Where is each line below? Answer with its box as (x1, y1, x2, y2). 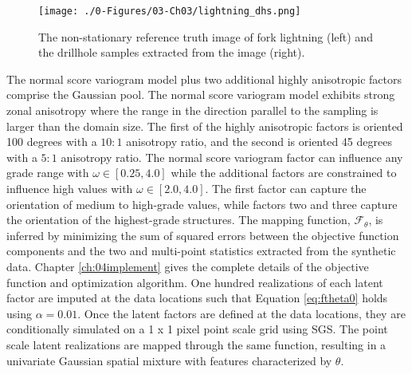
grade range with (6, 164, 89, 181)
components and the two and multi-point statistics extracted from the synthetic (6, 242, 396, 259)
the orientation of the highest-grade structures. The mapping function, (6, 211, 351, 228)
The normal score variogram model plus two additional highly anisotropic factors (6, 70, 402, 87)
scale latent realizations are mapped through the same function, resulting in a (6, 336, 386, 352)
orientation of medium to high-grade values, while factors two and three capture (6, 195, 398, 212)
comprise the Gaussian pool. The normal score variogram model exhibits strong (6, 86, 395, 103)
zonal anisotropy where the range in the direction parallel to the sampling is (6, 102, 379, 119)
